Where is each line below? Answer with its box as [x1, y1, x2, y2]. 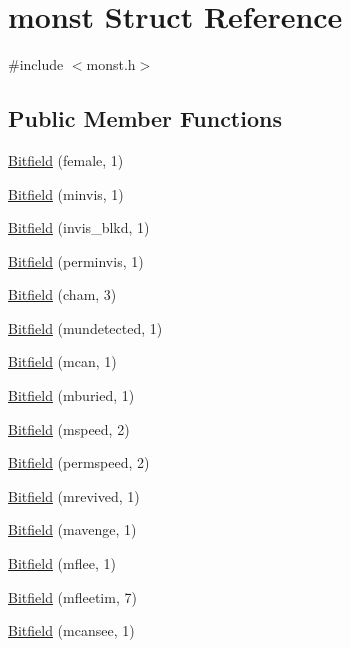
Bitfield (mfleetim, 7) [8, 586, 137, 607]
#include [8, 54, 64, 75]
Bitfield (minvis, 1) [8, 183, 124, 204]
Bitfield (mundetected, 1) [8, 317, 163, 338]
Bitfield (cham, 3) [8, 284, 117, 305]
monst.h [86, 54, 136, 75]
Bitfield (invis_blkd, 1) [8, 217, 150, 238]
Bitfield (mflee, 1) [8, 553, 116, 574]
